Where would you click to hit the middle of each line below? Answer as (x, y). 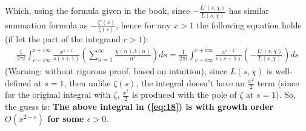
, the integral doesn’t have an (190, 82)
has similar (249, 11)
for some (66, 118)
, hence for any (143, 25)
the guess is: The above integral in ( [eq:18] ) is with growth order (139, 107)
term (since (278, 82)
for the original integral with (58, 94)
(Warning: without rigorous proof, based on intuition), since (116, 71)
